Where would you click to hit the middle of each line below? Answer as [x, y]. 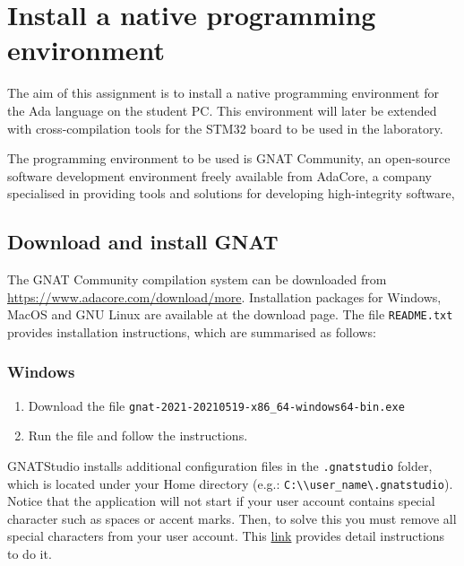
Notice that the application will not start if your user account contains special [221, 501]
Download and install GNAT [143, 242]
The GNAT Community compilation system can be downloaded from [197, 279]
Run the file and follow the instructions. [138, 435]
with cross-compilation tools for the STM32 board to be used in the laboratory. [225, 128]
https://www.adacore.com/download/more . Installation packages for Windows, [224, 296]
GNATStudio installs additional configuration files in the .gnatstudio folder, [220, 465]
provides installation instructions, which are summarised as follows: [192, 331]
